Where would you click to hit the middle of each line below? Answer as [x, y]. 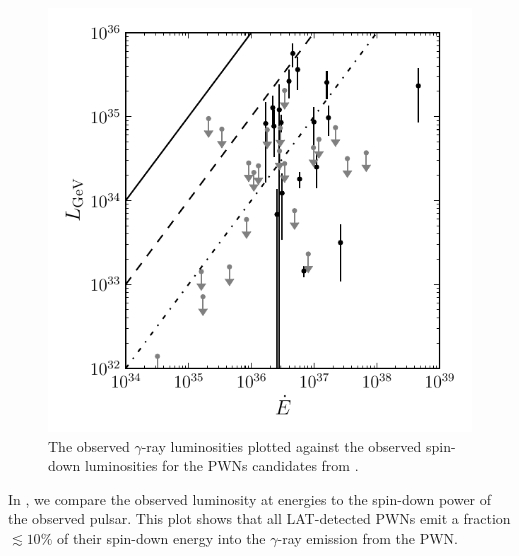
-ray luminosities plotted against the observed [281, 445]
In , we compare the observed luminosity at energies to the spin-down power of [250, 498]
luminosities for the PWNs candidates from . [221, 465]
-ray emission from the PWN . [367, 537]
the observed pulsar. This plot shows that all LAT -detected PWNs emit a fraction [259, 518]
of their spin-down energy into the [161, 537]
